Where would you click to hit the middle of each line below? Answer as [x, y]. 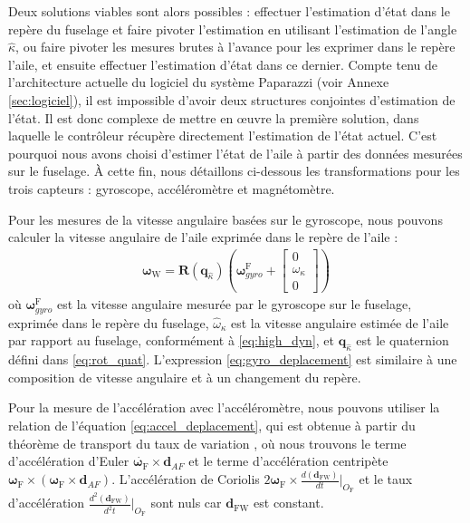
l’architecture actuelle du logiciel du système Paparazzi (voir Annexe [199, 82]
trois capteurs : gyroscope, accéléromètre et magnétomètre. [172, 188]
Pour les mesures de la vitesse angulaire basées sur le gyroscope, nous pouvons [225, 219]
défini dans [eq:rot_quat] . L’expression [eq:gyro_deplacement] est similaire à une [233, 359]
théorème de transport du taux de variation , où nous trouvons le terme [207, 443]
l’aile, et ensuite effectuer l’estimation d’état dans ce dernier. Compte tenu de [223, 64]
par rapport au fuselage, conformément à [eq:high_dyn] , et [172, 340]
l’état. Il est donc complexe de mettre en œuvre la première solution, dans [214, 117]
